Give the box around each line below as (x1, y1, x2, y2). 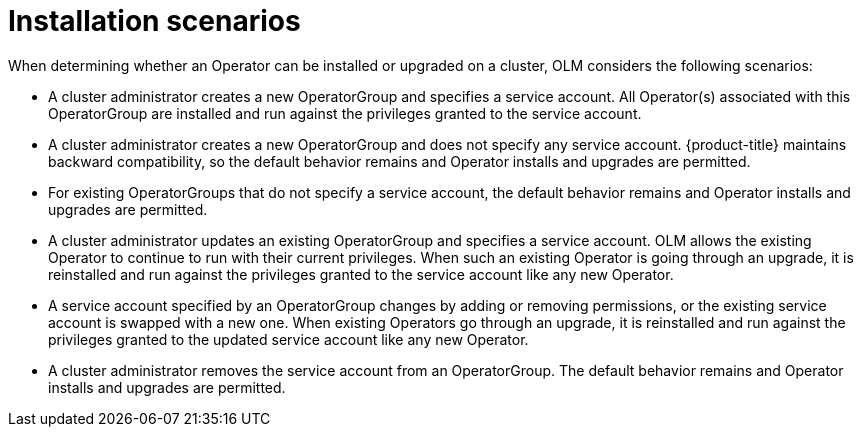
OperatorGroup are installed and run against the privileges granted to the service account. (48, 104, 642, 122)
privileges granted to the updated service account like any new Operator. (48, 330, 529, 348)
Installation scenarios (8, 4, 301, 38)
